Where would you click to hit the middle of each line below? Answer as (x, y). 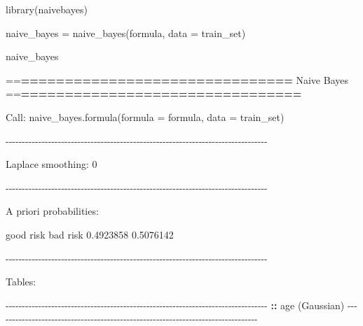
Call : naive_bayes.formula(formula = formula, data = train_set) (145, 116)
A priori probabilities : (52, 211)
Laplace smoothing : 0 (52, 164)
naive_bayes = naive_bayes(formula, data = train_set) (126, 33)
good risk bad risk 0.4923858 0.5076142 (90, 234)
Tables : (21, 282)
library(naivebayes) (47, 9)
